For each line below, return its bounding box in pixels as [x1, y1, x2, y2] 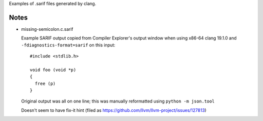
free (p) [35, 81, 56, 86]
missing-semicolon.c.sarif [21, 26, 74, 32]
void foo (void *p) [30, 67, 76, 73]
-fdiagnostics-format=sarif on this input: [21, 42, 115, 48]
